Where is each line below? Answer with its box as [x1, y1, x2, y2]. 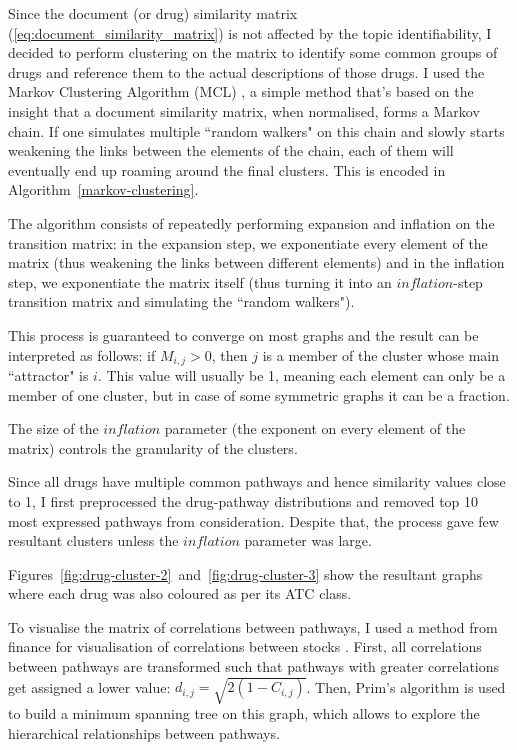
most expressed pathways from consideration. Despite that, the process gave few [8, 510, 499, 531]
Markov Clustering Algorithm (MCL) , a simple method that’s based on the [8, 81, 474, 102]
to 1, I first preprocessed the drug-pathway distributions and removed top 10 [8, 490, 479, 511]
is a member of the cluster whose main [262, 344, 499, 365]
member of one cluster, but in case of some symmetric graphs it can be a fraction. [8, 384, 510, 405]
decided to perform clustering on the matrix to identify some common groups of [8, 42, 498, 63]
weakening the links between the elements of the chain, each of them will [8, 140, 454, 161]
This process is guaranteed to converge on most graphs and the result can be [8, 324, 479, 345]
